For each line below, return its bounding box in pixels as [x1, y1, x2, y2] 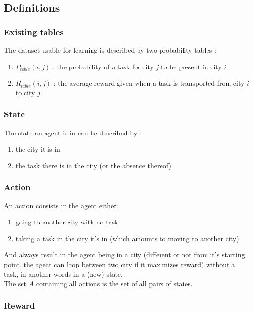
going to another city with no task [15, 217, 118, 227]
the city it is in [15, 144, 60, 154]
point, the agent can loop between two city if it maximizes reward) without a [4, 259, 235, 269]
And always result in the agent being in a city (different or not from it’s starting [4, 249, 245, 260]
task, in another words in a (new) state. [4, 268, 123, 279]
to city [15, 87, 35, 97]
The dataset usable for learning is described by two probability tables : [4, 45, 216, 55]
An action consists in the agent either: [4, 200, 118, 210]
